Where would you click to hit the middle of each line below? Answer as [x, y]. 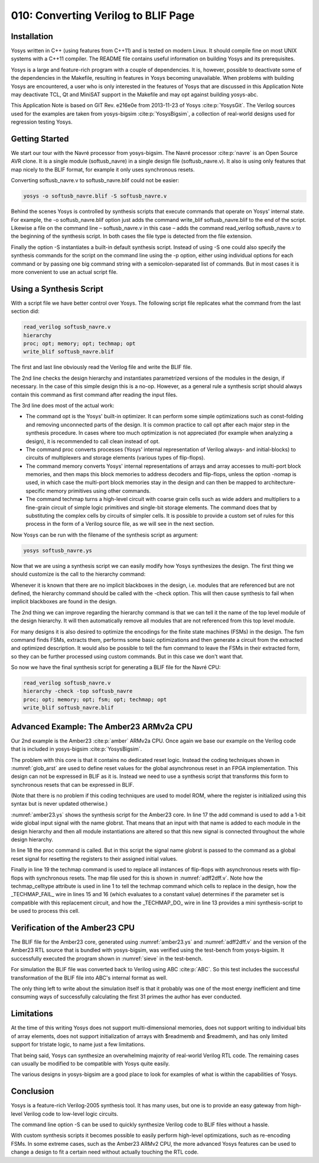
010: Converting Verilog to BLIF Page [103, 15]
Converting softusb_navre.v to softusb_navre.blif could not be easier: [95, 180]
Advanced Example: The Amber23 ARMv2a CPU [102, 727]
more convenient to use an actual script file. [64, 272]
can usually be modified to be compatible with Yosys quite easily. [90, 1063]
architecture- [280, 483]
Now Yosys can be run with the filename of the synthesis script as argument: [105, 535]
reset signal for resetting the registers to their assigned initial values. [94, 858]
